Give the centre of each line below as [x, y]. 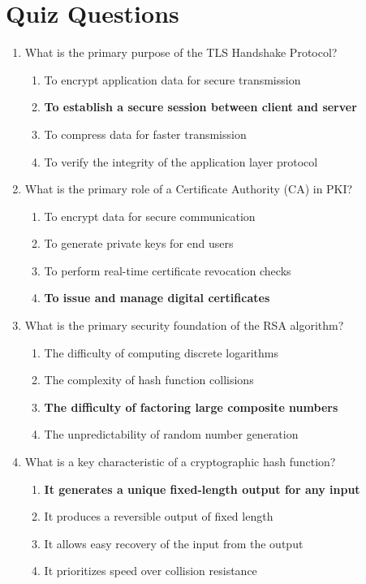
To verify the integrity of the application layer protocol [181, 161]
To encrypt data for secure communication [150, 216]
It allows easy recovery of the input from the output [174, 543]
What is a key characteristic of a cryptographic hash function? [180, 462]
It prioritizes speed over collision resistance [151, 571]
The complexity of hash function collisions [149, 380]
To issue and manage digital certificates [157, 298]
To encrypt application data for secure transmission [172, 79]
